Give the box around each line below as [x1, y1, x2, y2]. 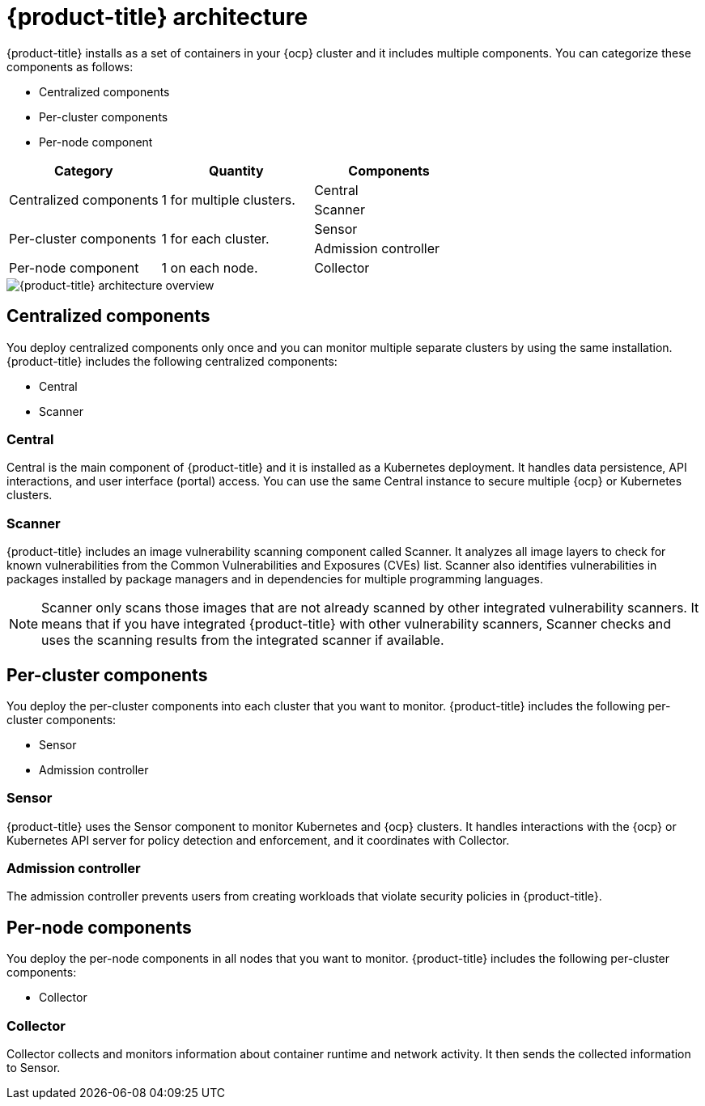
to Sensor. [6, 1061, 61, 1075]
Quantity [209, 162, 264, 179]
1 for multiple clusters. [161, 191, 295, 208]
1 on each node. [161, 259, 258, 276]
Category [53, 162, 113, 179]
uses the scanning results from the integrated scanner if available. [41, 632, 444, 649]
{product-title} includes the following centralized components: [6, 354, 338, 368]
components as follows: [6, 59, 134, 74]
